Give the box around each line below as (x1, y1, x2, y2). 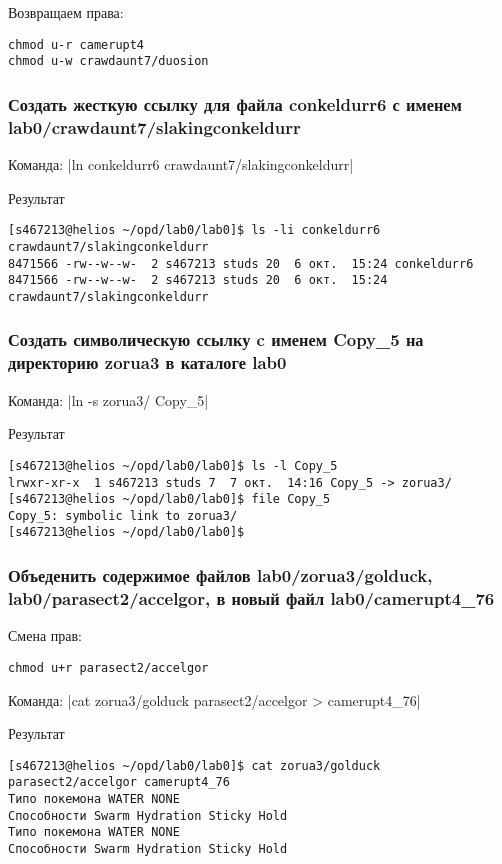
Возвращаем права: (8, 2, 124, 22)
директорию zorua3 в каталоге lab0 (8, 350, 287, 375)
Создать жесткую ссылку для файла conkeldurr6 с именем (8, 91, 462, 116)
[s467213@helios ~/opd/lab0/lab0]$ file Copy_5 (8, 492, 331, 507)
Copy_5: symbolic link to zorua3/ (8, 508, 238, 523)
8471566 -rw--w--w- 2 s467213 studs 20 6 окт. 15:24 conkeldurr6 (8, 256, 474, 271)
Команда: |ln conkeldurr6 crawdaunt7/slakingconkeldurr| (8, 154, 354, 175)
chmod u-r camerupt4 (8, 37, 145, 52)
